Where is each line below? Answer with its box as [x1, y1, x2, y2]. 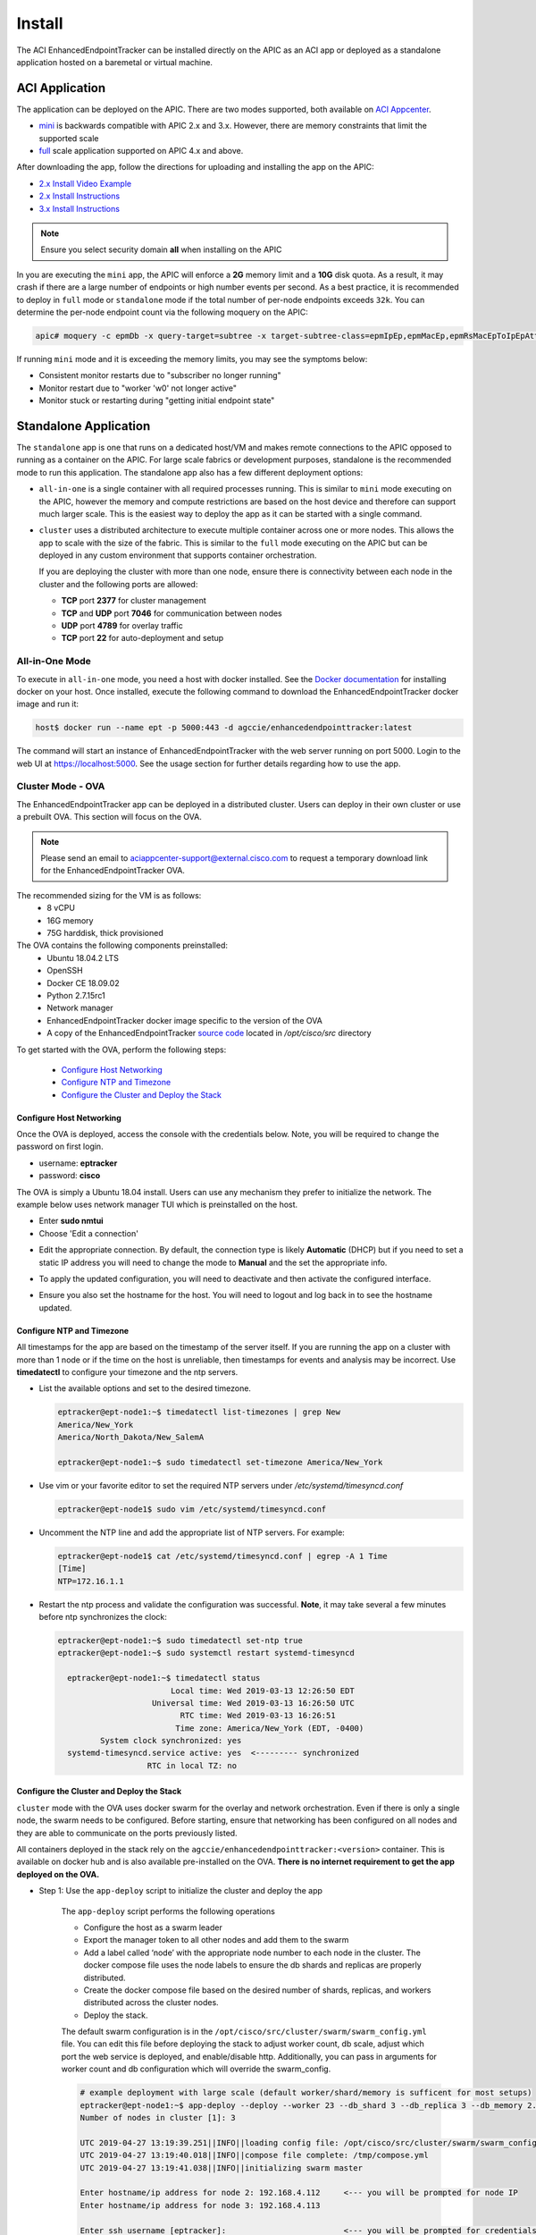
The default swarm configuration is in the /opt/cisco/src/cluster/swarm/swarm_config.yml [61, 2026, 428, 2037]
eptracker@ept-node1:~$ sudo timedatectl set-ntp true [57, 1635, 303, 1645]
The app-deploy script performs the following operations [61, 1905, 276, 1917]
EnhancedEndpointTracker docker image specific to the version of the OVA [46, 1015, 323, 1025]
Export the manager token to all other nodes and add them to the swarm [83, 1935, 349, 1945]
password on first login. [16, 1141, 104, 1152]
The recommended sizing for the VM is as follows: [16, 890, 202, 900]
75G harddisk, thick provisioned [46, 927, 164, 938]
